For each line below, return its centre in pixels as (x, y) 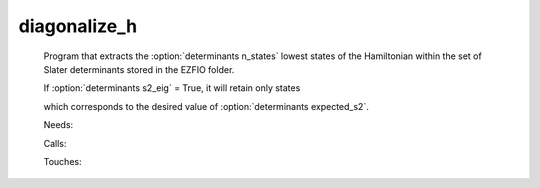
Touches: (62, 161)
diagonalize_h (78, 26)
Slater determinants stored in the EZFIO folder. (139, 69)
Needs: (58, 125)
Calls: (55, 143)
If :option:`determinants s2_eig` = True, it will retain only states (172, 88)
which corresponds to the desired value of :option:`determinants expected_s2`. (206, 106)
